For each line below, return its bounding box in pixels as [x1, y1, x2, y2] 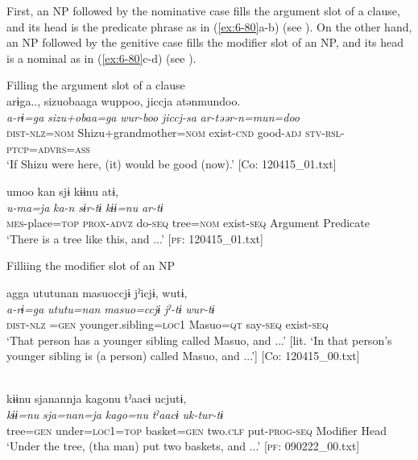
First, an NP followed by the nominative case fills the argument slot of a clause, [6, 2, 400, 19]
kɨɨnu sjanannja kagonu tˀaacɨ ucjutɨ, [6, 390, 187, 407]
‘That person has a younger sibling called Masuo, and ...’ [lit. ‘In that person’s [6, 331, 392, 348]
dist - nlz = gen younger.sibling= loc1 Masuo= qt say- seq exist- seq [6, 316, 329, 333]
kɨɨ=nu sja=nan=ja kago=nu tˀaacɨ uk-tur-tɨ [6, 406, 224, 423]
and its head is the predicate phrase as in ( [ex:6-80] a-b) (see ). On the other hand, [6, 18, 412, 35]
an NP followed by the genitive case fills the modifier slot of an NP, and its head [6, 34, 404, 51]
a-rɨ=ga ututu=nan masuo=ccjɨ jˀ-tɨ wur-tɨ [6, 300, 215, 317]
